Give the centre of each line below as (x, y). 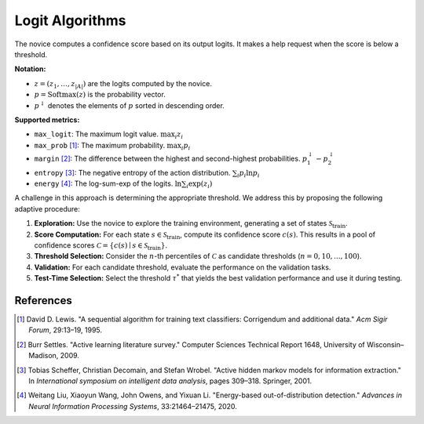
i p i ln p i (248, 174)
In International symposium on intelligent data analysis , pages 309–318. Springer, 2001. (170, 381)
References (43, 301)
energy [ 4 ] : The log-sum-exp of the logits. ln (108, 183)
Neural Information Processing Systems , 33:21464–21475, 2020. (133, 406)
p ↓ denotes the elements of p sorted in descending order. (130, 105)
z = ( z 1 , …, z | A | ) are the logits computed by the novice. (123, 84)
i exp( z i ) (199, 185)
